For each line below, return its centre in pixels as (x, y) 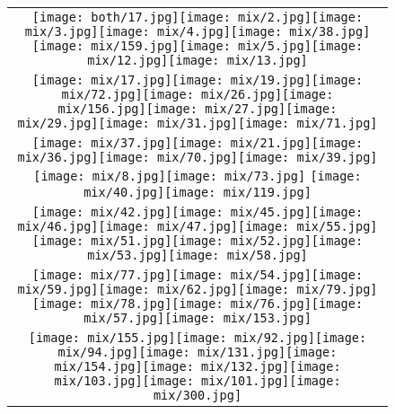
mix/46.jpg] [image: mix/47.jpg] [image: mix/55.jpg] (197, 226)
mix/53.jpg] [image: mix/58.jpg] (197, 255)
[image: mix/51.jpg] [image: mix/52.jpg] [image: (197, 241)
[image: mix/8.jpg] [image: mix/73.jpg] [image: (197, 176)
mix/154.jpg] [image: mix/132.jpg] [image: (197, 366)
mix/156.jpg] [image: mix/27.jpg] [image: (197, 109)
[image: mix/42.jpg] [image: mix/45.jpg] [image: (197, 212)
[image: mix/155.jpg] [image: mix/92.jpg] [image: (197, 338)
